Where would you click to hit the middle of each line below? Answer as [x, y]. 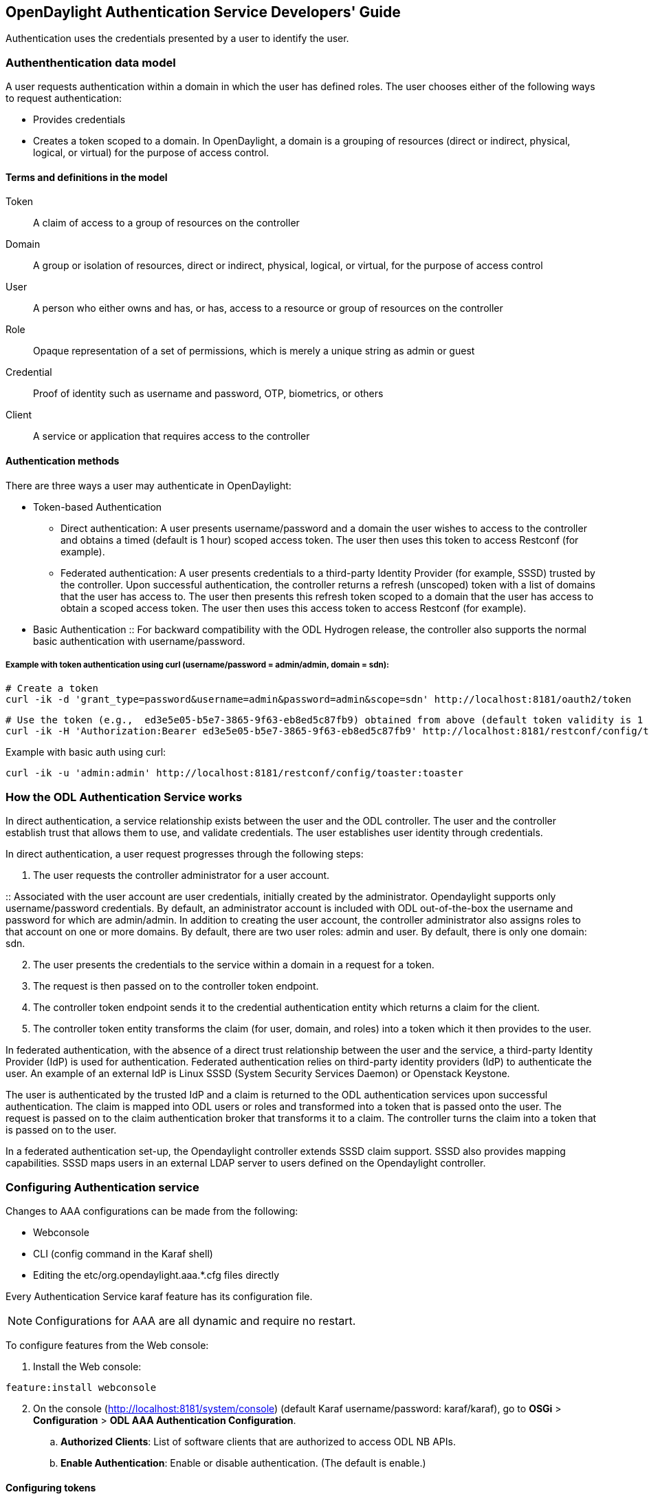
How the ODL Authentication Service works [124, 797]
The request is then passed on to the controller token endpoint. [176, 986]
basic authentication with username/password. [139, 641]
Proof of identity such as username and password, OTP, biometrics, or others [208, 394]
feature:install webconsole [81, 1387]
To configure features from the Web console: [107, 1345]
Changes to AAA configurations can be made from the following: [152, 1211]
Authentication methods [63, 461]
